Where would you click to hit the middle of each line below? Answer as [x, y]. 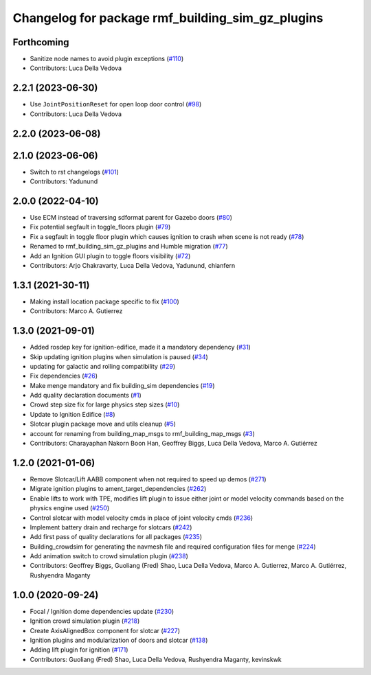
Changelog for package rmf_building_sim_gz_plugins [168, 18]
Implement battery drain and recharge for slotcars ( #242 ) [111, 527]
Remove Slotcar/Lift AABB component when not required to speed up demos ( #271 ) [148, 479]
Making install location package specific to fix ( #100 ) [105, 301]
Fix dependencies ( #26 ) [64, 376]
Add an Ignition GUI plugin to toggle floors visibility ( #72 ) [110, 256]
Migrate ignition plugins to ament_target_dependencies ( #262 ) [118, 489]
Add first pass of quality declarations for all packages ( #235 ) [116, 537]
